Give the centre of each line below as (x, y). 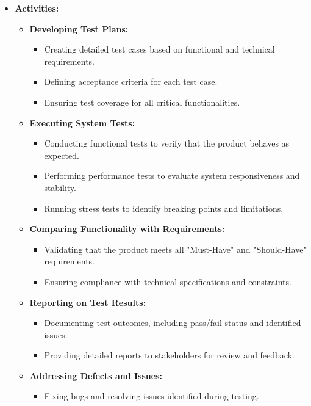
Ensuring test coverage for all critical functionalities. (142, 102)
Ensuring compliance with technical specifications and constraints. (168, 281)
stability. (60, 187)
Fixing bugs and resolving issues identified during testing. (152, 396)
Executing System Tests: (82, 122)
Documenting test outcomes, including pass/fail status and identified (173, 323)
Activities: (37, 8)
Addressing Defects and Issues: (96, 375)
